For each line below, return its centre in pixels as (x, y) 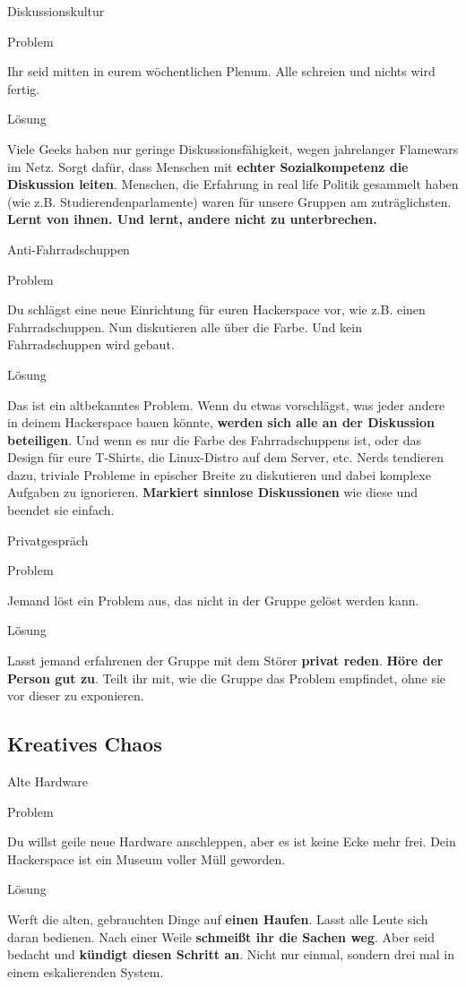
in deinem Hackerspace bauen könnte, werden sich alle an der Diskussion (221, 422)
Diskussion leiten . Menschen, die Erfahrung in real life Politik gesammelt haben (233, 184)
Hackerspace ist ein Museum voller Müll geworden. (147, 858)
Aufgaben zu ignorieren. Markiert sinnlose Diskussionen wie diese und (212, 492)
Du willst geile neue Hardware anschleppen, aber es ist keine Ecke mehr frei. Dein (232, 841)
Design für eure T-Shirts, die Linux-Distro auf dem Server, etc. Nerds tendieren (225, 457)
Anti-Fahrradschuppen (69, 249)
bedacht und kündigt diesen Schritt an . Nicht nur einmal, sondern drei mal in (231, 954)
